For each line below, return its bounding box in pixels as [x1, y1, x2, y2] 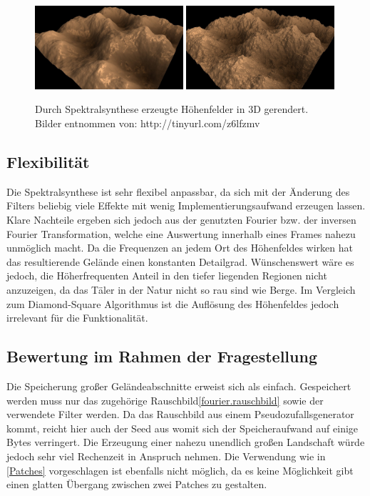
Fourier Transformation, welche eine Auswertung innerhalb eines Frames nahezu [6, 226, 356, 241]
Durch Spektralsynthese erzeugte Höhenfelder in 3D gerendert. [35, 101, 309, 116]
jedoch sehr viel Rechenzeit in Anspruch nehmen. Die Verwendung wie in [6, 448, 326, 463]
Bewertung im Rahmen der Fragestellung [6, 345, 317, 367]
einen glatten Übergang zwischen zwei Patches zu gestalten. [6, 477, 267, 492]
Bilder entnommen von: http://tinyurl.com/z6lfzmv [35, 116, 260, 131]
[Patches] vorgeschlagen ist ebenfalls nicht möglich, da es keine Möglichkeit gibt [6, 462, 354, 477]
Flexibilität [6, 151, 90, 173]
